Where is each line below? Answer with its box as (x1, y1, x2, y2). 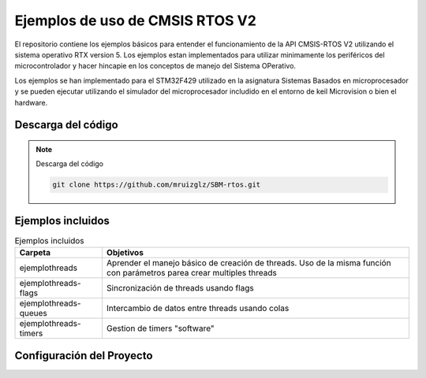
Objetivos (106, 247, 144, 258)
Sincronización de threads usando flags (106, 283, 254, 294)
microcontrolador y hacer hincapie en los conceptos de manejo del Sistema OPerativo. (14, 61, 296, 71)
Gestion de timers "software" (106, 323, 215, 334)
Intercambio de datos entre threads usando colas (106, 303, 290, 314)
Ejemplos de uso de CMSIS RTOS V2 (14, 12, 256, 29)
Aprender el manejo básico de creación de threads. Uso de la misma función (106, 258, 391, 269)
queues (19, 308, 47, 319)
